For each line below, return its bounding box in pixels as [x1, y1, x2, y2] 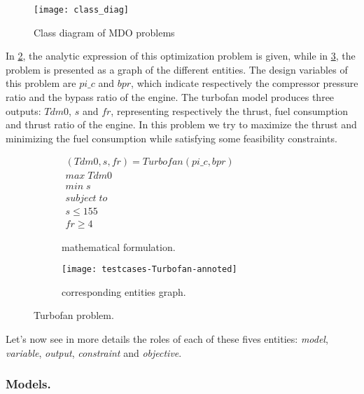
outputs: [6, 103, 41, 118]
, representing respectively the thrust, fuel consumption [111, 103, 349, 118]
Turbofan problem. [34, 308, 114, 322]
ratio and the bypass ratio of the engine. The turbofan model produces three [6, 90, 335, 104]
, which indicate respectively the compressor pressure [131, 76, 358, 90]
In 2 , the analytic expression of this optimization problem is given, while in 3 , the [6, 48, 356, 63]
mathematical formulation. [62, 239, 176, 254]
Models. [6, 375, 51, 393]
